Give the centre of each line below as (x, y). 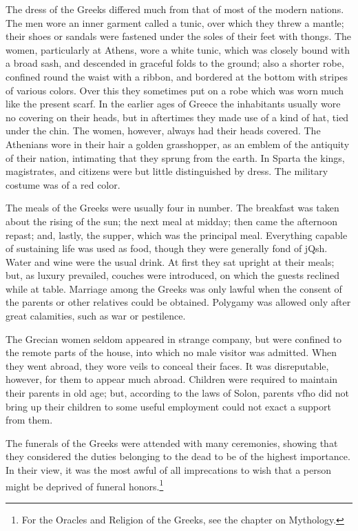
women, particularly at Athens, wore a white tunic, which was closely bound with (178, 49)
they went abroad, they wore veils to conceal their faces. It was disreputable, (167, 365)
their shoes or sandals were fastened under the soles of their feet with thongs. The (179, 36)
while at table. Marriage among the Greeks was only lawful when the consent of (174, 288)
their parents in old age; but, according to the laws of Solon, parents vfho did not (177, 393)
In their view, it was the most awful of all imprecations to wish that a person (168, 470)
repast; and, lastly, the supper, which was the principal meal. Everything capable (177, 235)
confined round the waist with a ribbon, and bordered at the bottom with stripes (177, 76)
